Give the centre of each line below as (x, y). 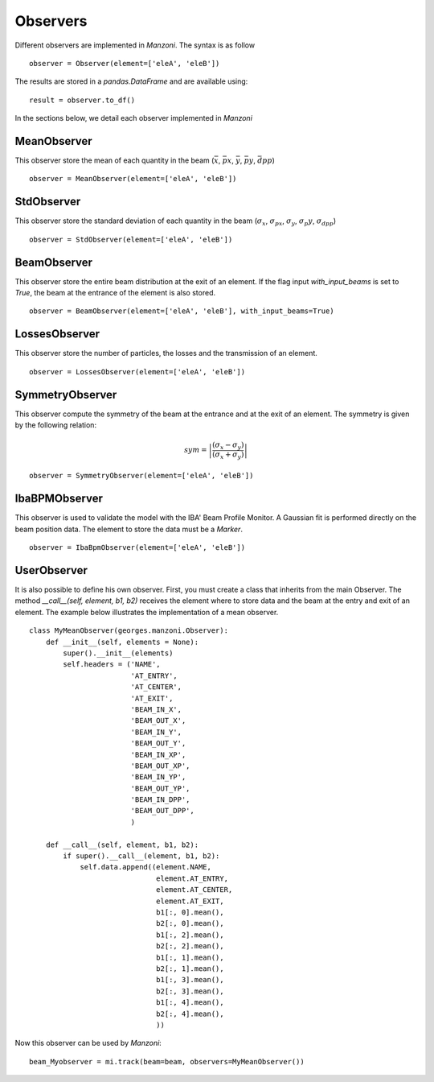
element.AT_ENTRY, (192, 878)
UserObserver (51, 570)
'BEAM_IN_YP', (158, 777)
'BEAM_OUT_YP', (160, 788)
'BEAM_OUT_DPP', (162, 811)
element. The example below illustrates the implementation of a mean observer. (147, 612)
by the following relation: (55, 425)
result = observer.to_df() (82, 100)
